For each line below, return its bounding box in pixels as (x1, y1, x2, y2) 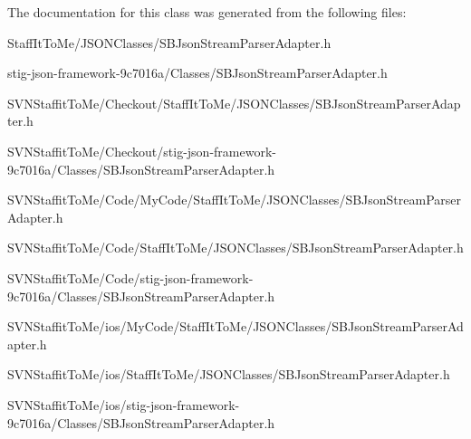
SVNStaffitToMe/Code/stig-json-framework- (7, 268, 254, 287)
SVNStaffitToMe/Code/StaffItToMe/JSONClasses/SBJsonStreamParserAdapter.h (7, 238, 464, 257)
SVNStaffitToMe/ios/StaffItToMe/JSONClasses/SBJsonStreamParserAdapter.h (7, 365, 450, 384)
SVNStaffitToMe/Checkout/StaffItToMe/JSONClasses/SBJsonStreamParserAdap (7, 93, 461, 112)
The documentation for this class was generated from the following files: (7, 3, 407, 21)
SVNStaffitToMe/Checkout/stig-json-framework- (7, 141, 276, 160)
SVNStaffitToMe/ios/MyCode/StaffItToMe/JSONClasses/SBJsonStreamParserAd (7, 317, 464, 336)
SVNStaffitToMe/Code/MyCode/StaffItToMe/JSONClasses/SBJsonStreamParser (7, 190, 462, 209)
